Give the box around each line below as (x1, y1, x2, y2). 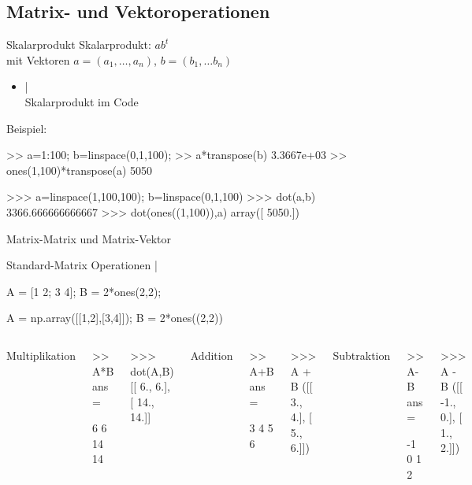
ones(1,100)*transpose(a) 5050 (6, 161, 152, 178)
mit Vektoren (6, 51, 70, 68)
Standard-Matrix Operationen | (6, 257, 158, 273)
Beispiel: (6, 120, 47, 136)
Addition (190, 346, 233, 363)
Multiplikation (6, 346, 76, 363)
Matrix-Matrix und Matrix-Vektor (6, 230, 172, 246)
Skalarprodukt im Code (24, 93, 139, 109)
